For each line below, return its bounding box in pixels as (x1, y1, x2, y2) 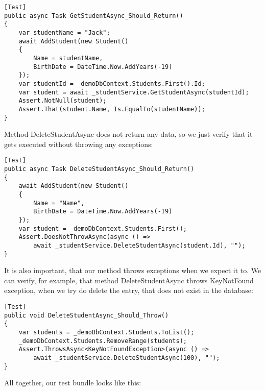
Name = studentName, (33, 54, 103, 62)
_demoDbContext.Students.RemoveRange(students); (18, 337, 187, 345)
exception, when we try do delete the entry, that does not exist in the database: (4, 285, 253, 296)
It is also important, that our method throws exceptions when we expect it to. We (4, 265, 261, 276)
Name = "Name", (33, 199, 85, 207)
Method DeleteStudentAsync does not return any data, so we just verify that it (4, 129, 253, 139)
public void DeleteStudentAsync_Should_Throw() (4, 311, 169, 319)
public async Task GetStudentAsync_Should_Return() (4, 12, 183, 19)
